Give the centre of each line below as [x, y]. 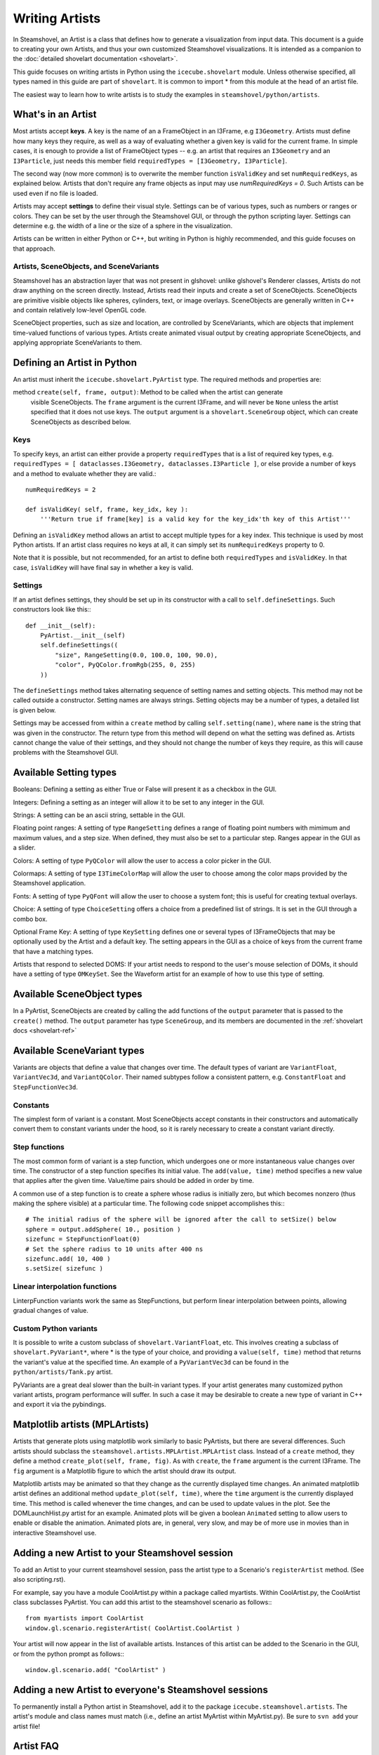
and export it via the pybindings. [60, 1405]
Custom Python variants [55, 1328]
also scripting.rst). [39, 1579]
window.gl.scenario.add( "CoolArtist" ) [96, 1670]
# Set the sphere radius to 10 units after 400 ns [114, 1249]
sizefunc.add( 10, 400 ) [68, 1259]
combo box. [30, 919]
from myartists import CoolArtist [85, 1618]
